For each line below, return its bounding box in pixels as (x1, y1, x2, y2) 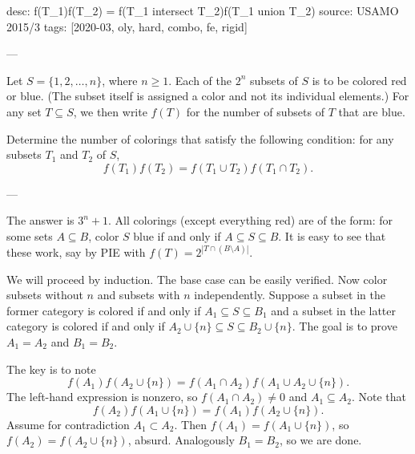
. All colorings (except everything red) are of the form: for (108, 212, 393, 229)
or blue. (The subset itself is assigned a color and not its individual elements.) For (6, 87, 409, 104)
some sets (6, 227, 53, 244)
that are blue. (338, 103, 405, 120)
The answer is (6, 212, 75, 229)
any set (6, 103, 42, 120)
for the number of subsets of (186, 103, 324, 120)
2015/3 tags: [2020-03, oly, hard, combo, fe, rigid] (6, 18, 248, 34)
